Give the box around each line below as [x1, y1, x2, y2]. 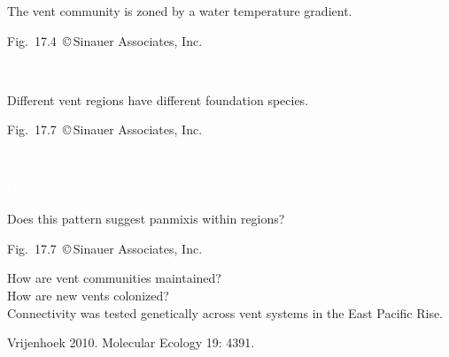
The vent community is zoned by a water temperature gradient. [7, 2, 352, 19]
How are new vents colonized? [7, 285, 169, 304]
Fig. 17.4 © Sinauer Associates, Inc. [7, 31, 203, 49]
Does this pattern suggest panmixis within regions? [7, 209, 285, 228]
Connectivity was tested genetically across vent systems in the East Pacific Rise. [7, 303, 444, 322]
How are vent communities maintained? [7, 269, 221, 287]
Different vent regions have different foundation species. [7, 90, 309, 109]
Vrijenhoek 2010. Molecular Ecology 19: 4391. [7, 333, 255, 352]
